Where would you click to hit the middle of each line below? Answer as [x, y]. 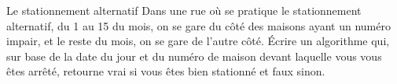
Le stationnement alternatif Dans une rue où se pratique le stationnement [184, 10]
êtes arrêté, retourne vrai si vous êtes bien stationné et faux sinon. [166, 71]
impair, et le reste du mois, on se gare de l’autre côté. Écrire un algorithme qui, [198, 41]
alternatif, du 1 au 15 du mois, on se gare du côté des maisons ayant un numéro [198, 25]
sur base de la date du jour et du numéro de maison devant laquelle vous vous [194, 56]
